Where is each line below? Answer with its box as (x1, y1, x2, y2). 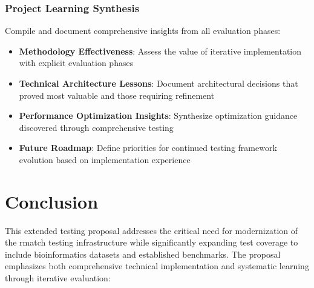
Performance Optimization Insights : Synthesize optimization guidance (19, 109, 298, 122)
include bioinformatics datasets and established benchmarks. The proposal (5, 247, 281, 260)
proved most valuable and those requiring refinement (19, 89, 215, 101)
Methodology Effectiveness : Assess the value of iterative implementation (19, 44, 302, 57)
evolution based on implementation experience (19, 153, 191, 166)
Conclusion (5, 189, 99, 213)
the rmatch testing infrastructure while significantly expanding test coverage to (5, 236, 298, 249)
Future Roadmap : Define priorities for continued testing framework (19, 141, 277, 154)
